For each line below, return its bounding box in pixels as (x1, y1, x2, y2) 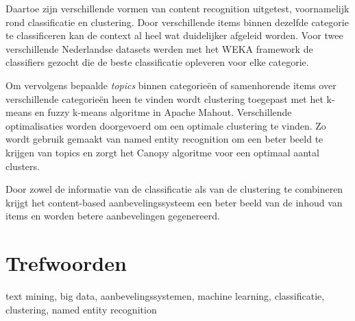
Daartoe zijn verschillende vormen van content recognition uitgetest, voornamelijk (5, 1, 350, 15)
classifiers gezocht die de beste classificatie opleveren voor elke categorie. (5, 55, 309, 69)
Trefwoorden (5, 249, 127, 277)
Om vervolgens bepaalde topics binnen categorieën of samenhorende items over (5, 78, 336, 92)
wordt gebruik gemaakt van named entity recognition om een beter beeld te (5, 132, 323, 146)
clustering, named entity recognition (5, 302, 157, 316)
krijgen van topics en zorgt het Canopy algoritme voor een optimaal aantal (5, 145, 319, 159)
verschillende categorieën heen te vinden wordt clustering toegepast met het (5, 91, 323, 106)
